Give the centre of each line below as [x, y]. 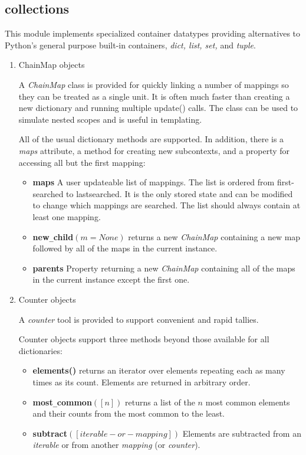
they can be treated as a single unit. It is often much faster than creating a [154, 96]
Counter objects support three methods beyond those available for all [144, 339]
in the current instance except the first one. [111, 279]
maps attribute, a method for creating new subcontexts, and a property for [154, 150]
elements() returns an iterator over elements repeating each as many [159, 370]
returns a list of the [160, 402]
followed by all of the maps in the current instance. [125, 248]
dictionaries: [40, 350]
